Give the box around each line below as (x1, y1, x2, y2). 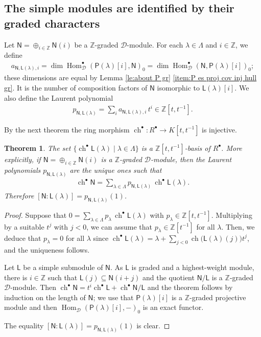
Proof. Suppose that (4, 209, 67, 220)
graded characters (4, 15, 100, 31)
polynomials (4, 164, 41, 175)
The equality (4, 320, 44, 331)
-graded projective (189, 291, 246, 302)
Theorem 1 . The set (4, 142, 71, 153)
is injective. (202, 124, 237, 134)
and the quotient (143, 272, 195, 282)
